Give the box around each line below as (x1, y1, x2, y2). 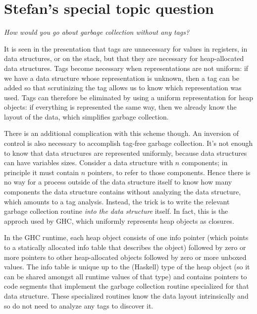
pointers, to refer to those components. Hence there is (87, 167, 251, 177)
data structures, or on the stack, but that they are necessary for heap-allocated (4, 53, 244, 63)
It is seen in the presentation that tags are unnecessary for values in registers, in (4, 43, 248, 54)
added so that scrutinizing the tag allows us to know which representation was (4, 82, 242, 93)
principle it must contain (4, 167, 79, 177)
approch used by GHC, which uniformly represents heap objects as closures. (4, 215, 234, 226)
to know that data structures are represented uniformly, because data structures (4, 147, 247, 158)
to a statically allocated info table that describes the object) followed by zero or (4, 242, 246, 252)
